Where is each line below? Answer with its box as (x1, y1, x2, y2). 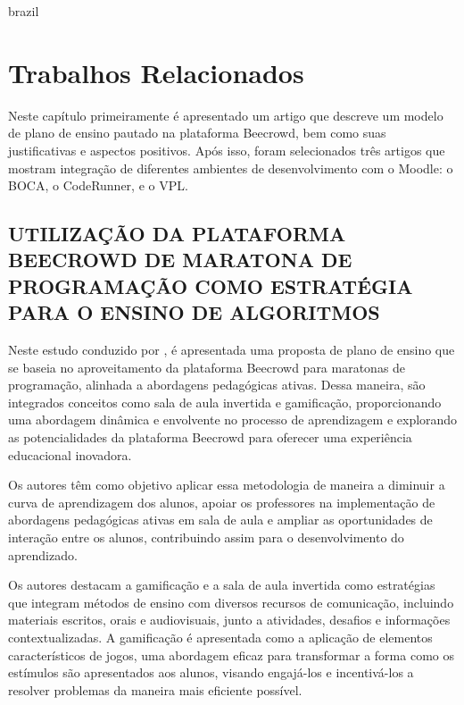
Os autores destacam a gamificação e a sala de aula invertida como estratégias (8, 575, 435, 594)
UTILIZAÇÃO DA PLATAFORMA (8, 220, 346, 248)
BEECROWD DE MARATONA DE (8, 246, 352, 273)
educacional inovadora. (8, 445, 132, 464)
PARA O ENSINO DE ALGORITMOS (8, 298, 380, 326)
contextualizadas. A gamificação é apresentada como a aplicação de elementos (8, 627, 433, 646)
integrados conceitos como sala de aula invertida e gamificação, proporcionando (8, 392, 442, 411)
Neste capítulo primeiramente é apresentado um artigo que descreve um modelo (8, 105, 443, 124)
